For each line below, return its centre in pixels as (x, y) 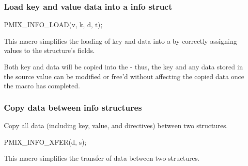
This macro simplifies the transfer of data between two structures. (102, 158)
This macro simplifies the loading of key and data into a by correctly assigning (121, 41)
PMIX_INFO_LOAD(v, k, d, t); (53, 25)
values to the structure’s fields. (49, 50)
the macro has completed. (42, 86)
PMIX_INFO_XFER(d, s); (45, 141)
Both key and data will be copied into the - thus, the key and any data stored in (124, 66)
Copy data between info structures (73, 107)
